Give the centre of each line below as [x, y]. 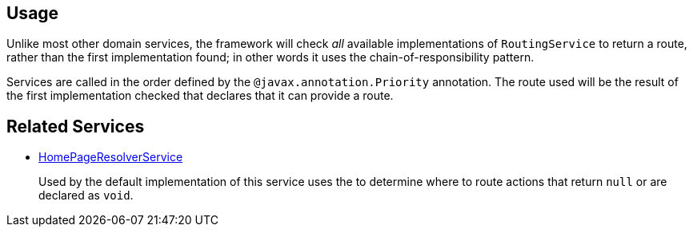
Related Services [76, 126]
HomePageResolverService [111, 157]
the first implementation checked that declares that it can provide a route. [200, 96]
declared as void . [86, 195]
